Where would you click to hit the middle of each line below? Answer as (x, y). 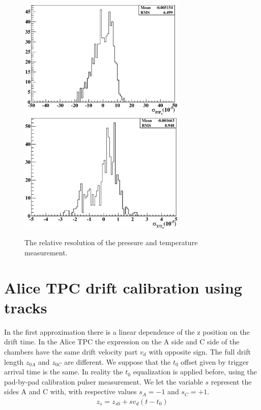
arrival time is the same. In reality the (64, 372)
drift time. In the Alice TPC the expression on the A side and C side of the (122, 342)
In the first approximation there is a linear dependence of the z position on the (127, 331)
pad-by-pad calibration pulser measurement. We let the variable (104, 381)
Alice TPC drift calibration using (123, 287)
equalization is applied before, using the (195, 372)
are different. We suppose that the (118, 361)
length (14, 361)
